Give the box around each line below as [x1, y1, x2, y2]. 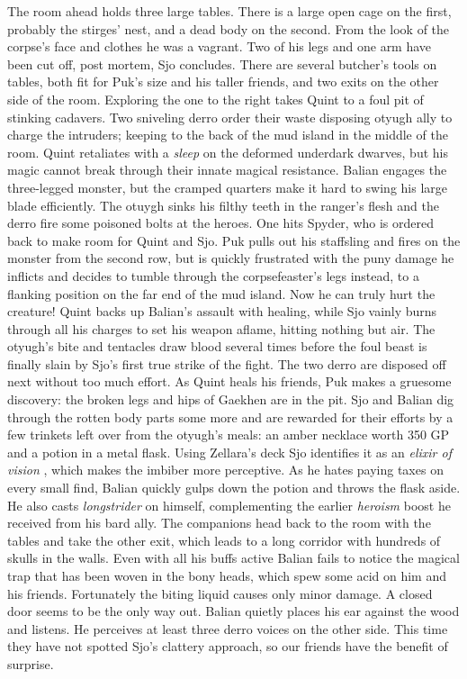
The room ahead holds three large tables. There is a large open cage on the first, [7, 2, 452, 20]
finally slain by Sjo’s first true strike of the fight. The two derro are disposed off [7, 354, 446, 373]
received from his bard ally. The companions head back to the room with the [7, 513, 431, 532]
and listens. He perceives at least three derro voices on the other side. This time [7, 619, 448, 638]
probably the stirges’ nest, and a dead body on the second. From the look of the [7, 19, 450, 38]
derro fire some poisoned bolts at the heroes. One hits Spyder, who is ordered [7, 213, 435, 232]
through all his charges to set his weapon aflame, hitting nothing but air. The [7, 319, 436, 338]
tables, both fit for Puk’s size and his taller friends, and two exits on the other [7, 72, 439, 91]
